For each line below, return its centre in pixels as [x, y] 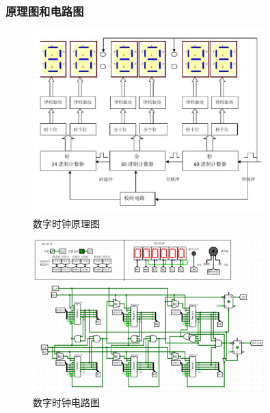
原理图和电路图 [45, 11]
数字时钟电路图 [66, 402]
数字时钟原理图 [66, 223]
